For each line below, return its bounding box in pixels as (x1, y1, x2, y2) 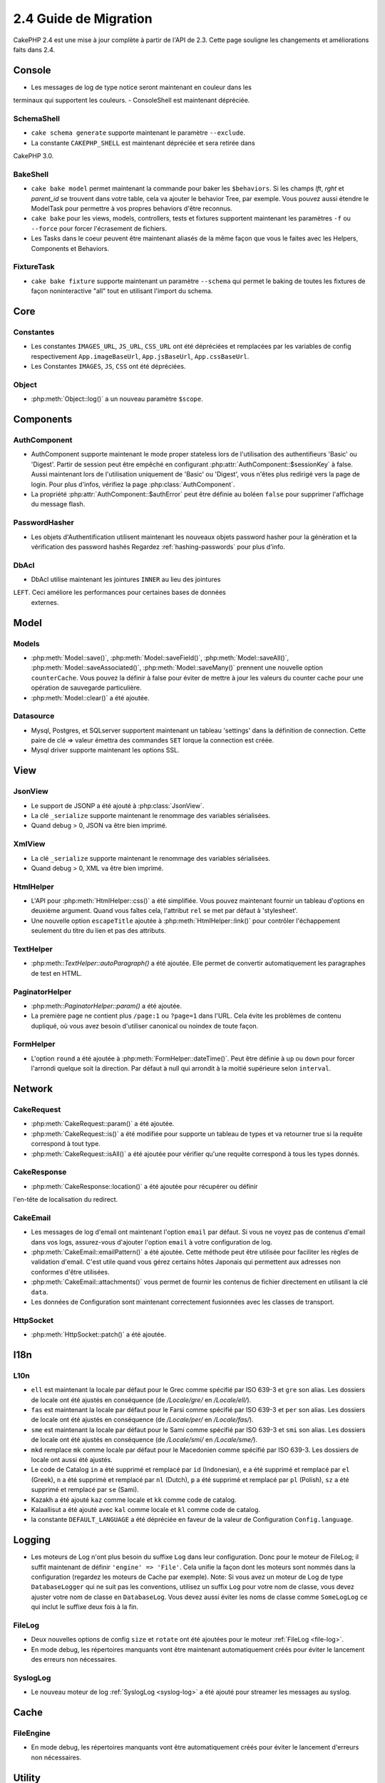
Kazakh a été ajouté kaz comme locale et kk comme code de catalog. (31, 1495, 237, 1504)
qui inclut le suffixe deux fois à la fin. (31, 1603, 139, 1611)
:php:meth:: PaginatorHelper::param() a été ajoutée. (31, 1001, 182, 1010)
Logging (13, 1534, 51, 1546)
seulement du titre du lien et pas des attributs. (31, 926, 167, 935)
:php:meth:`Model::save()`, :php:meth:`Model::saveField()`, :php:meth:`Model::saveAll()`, (31, 653, 289, 662)
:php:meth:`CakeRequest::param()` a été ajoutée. (31, 1120, 175, 1128)
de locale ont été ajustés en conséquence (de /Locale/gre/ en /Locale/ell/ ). (31, 1395, 252, 1404)
